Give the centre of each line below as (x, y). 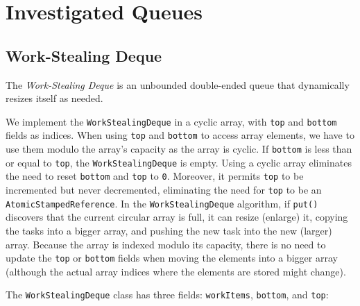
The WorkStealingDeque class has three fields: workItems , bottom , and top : (167, 295)
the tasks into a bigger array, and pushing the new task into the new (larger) (169, 230)
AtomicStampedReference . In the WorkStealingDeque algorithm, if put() (162, 203)
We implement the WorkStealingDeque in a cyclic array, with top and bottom (171, 121)
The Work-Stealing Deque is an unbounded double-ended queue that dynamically (178, 84)
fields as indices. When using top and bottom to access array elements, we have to (180, 135)
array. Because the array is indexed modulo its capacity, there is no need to (166, 244)
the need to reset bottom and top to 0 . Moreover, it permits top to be (155, 176)
